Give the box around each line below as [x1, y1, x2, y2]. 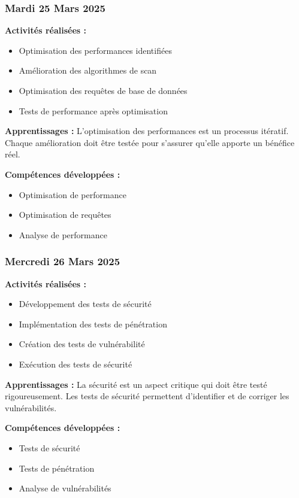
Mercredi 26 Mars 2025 [5, 254, 120, 269]
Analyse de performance [19, 228, 107, 241]
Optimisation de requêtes [19, 208, 111, 221]
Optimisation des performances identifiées [19, 44, 172, 56]
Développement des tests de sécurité [19, 297, 152, 310]
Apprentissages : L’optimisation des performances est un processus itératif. [5, 124, 289, 137]
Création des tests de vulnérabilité [19, 338, 145, 350]
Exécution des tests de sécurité [19, 357, 132, 370]
